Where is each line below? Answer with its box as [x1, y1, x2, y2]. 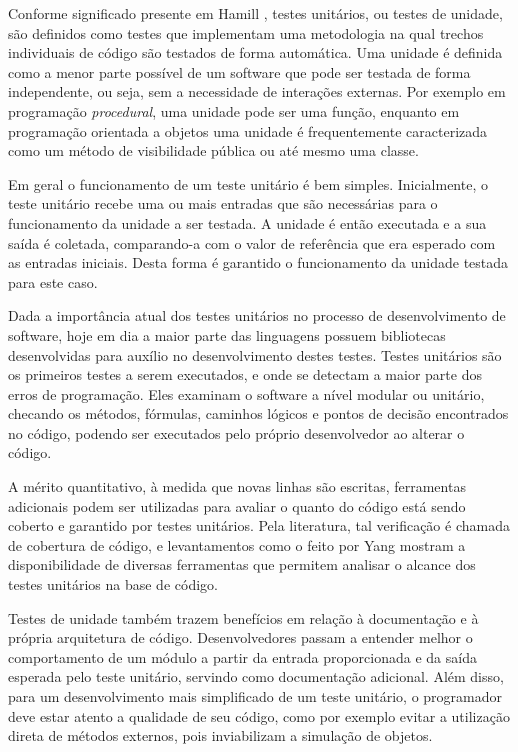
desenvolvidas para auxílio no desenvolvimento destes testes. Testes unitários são [8, 344, 502, 365]
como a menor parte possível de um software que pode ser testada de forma [8, 61, 471, 82]
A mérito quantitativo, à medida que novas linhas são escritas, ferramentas [8, 476, 466, 497]
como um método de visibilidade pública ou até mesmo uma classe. [8, 140, 419, 161]
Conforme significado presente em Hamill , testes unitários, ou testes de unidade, [8, 3, 503, 23]
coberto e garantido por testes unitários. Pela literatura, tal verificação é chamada [8, 515, 510, 536]
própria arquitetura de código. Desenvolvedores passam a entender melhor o [8, 627, 473, 648]
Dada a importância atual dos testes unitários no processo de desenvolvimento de [8, 305, 506, 326]
